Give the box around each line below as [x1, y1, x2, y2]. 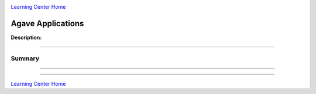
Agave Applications [11, 18, 84, 29]
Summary [11, 54, 40, 62]
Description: [11, 34, 42, 41]
